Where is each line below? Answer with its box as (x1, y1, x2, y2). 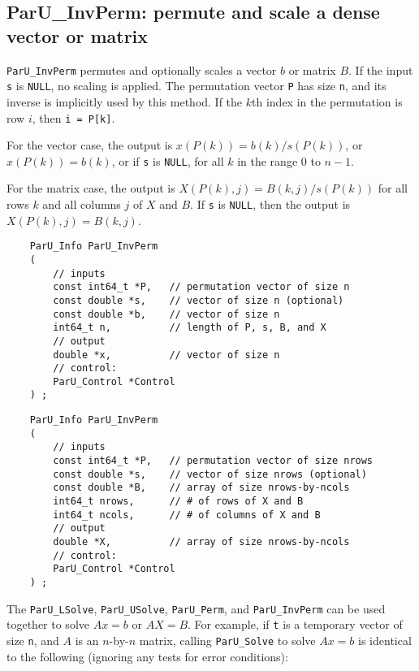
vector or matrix (6, 23, 149, 48)
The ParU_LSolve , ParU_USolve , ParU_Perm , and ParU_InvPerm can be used (6, 600, 386, 617)
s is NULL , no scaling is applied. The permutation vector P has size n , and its (6, 77, 387, 94)
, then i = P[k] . (32, 109, 115, 126)
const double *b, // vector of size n (53, 308, 280, 320)
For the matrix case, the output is (6, 180, 175, 197)
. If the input (348, 61, 413, 78)
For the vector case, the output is (6, 136, 173, 154)
